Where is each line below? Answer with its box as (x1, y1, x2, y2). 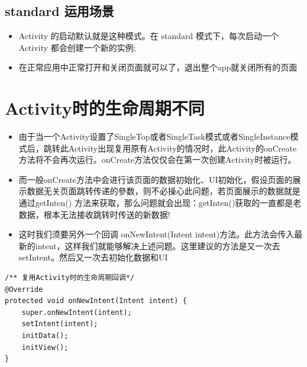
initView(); (21, 343, 69, 352)
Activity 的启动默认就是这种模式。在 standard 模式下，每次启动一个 (18, 30, 279, 42)
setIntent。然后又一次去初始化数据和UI (18, 251, 168, 263)
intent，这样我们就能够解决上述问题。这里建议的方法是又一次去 (35, 239, 280, 252)
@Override (5, 285, 43, 294)
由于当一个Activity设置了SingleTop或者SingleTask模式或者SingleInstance (18, 130, 290, 143)
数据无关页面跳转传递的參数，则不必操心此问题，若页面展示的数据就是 (27, 185, 300, 197)
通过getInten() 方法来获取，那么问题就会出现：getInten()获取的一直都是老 (18, 197, 302, 209)
